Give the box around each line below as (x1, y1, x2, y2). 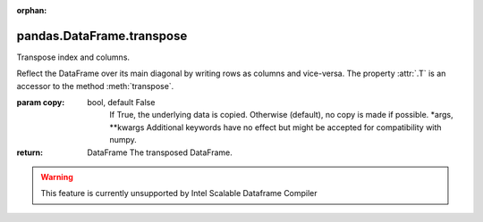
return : (16, 147, 44, 158)
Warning (40, 172, 73, 183)
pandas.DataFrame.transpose (16, 28, 188, 44)
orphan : (16, 5, 47, 15)
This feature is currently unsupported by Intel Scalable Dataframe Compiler (40, 188, 318, 199)
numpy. (109, 135, 138, 145)
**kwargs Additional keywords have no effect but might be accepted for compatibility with (109, 121, 442, 133)
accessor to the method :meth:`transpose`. (16, 80, 174, 91)
